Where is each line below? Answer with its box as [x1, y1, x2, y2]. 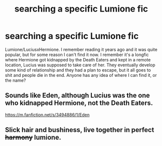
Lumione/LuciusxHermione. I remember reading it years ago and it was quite [5, 46, 158, 52]
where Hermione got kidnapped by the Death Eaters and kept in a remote [5, 57, 151, 62]
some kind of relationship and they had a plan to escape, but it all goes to [5, 67, 151, 73]
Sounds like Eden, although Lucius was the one [5, 91, 150, 100]
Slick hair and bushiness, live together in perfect [5, 126, 154, 134]
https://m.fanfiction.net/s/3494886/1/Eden [5, 112, 90, 117]
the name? [5, 77, 26, 83]
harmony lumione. [5, 133, 61, 142]
